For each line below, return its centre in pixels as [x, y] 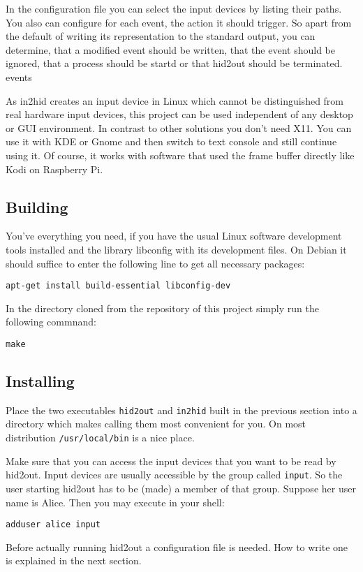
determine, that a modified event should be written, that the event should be [170, 49]
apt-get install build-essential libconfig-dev [118, 286]
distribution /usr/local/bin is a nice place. [100, 438]
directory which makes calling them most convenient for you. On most [156, 424]
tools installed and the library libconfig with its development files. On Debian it [176, 249]
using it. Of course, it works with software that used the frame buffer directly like [180, 155]
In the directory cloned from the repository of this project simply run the [162, 308]
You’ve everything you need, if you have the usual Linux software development [174, 236]
